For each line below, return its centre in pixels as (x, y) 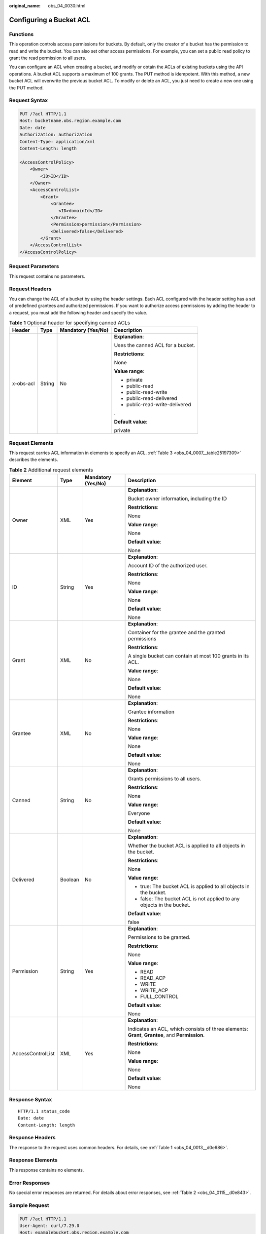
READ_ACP (153, 978)
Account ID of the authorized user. (168, 566)
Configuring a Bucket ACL (50, 20)
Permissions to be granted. (159, 937)
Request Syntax (29, 100)
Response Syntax (31, 1099)
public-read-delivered (152, 398)
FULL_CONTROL (159, 997)
